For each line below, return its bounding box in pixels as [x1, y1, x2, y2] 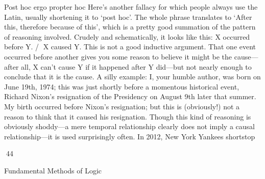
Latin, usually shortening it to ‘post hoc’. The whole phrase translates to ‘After [4, 11, 252, 22]
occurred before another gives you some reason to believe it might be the [4, 51, 232, 62]
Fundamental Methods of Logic [4, 165, 102, 175]
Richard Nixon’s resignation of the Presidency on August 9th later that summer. [4, 91, 256, 102]
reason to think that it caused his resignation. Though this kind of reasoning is [4, 111, 251, 122]
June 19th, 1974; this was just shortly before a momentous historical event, [4, 81, 239, 92]
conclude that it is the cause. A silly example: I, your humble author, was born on [4, 71, 261, 82]
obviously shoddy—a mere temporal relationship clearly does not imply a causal [4, 121, 255, 132]
